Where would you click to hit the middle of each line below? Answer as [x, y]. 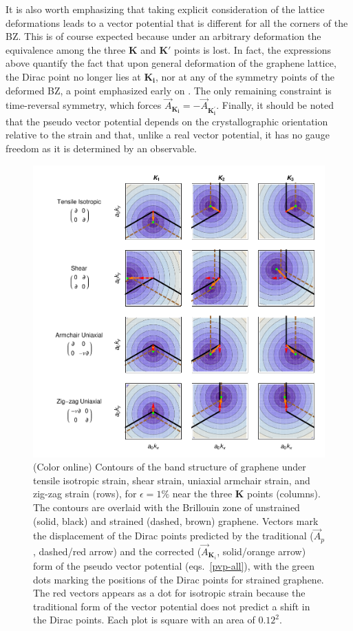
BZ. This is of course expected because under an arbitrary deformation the [163, 36]
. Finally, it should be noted [275, 105]
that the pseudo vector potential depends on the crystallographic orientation [167, 121]
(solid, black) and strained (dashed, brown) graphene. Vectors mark [176, 520]
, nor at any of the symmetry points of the [245, 76]
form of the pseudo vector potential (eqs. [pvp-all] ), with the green [174, 566]
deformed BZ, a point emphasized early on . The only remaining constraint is [169, 90]
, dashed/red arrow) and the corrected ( [117, 551]
